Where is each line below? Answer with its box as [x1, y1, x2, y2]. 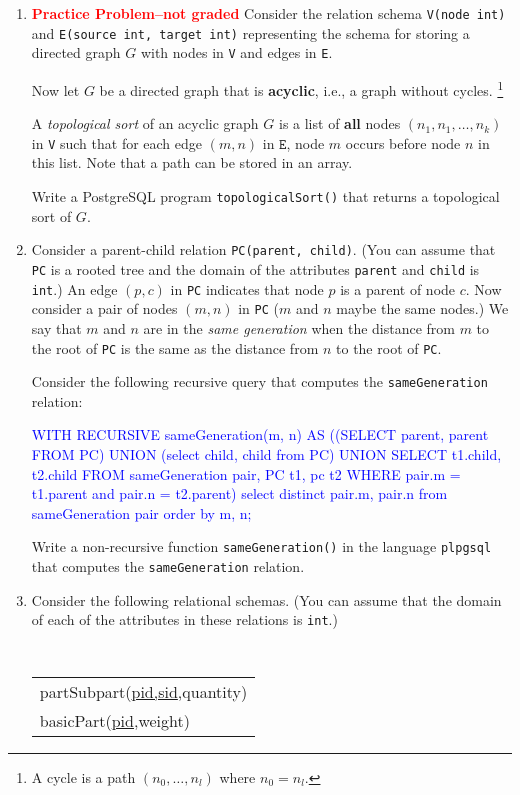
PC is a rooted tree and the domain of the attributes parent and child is [31, 258, 480, 279]
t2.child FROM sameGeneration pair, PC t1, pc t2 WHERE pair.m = [31, 463, 461, 484]
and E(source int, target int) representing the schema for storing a [31, 22, 470, 43]
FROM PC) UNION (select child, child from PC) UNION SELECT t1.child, [31, 444, 502, 465]
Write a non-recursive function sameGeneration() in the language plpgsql [31, 536, 492, 557]
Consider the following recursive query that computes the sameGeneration [31, 371, 488, 392]
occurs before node [345, 132, 461, 153]
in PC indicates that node [170, 278, 324, 299]
